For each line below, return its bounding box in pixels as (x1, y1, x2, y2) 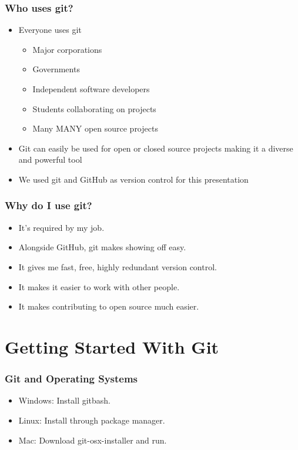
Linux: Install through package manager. (18, 414, 165, 426)
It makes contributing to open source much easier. (18, 300, 199, 313)
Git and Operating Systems (5, 371, 138, 386)
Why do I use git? (5, 198, 92, 213)
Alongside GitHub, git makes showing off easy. (18, 241, 186, 253)
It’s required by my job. (18, 221, 105, 233)
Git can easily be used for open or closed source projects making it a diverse (18, 142, 293, 154)
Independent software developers (32, 83, 150, 95)
